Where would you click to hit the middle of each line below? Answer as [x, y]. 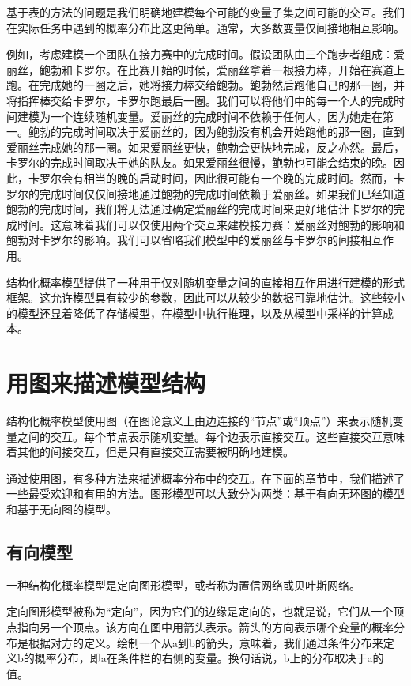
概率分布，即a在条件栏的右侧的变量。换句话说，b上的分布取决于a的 [209, 658]
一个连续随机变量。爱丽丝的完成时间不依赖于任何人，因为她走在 [216, 116]
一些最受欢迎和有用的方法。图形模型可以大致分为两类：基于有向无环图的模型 [205, 494]
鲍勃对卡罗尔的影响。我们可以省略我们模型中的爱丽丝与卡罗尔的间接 [183, 240]
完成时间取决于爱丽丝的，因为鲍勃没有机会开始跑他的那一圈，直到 [233, 132]
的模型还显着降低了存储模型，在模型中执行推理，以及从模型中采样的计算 [194, 313]
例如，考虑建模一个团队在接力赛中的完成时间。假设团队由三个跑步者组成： [200, 54]
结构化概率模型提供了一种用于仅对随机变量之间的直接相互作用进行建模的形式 [205, 282]
